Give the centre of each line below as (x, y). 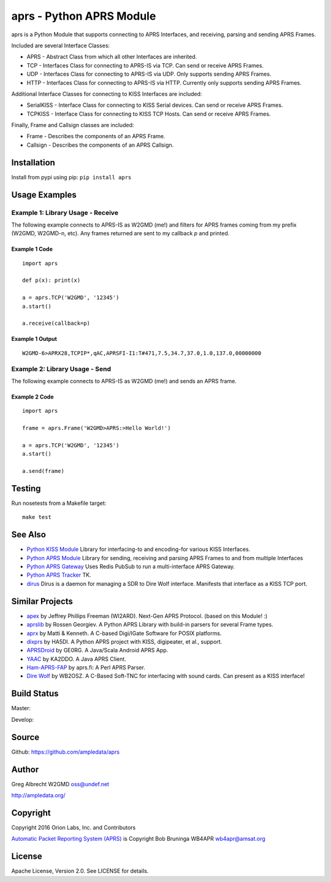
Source (25, 737)
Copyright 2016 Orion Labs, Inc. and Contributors (74, 827)
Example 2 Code (33, 397)
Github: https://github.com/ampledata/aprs (65, 752)
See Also (29, 535)
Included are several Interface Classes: (61, 45)
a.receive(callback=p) (56, 323)
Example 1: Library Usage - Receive (65, 213)
